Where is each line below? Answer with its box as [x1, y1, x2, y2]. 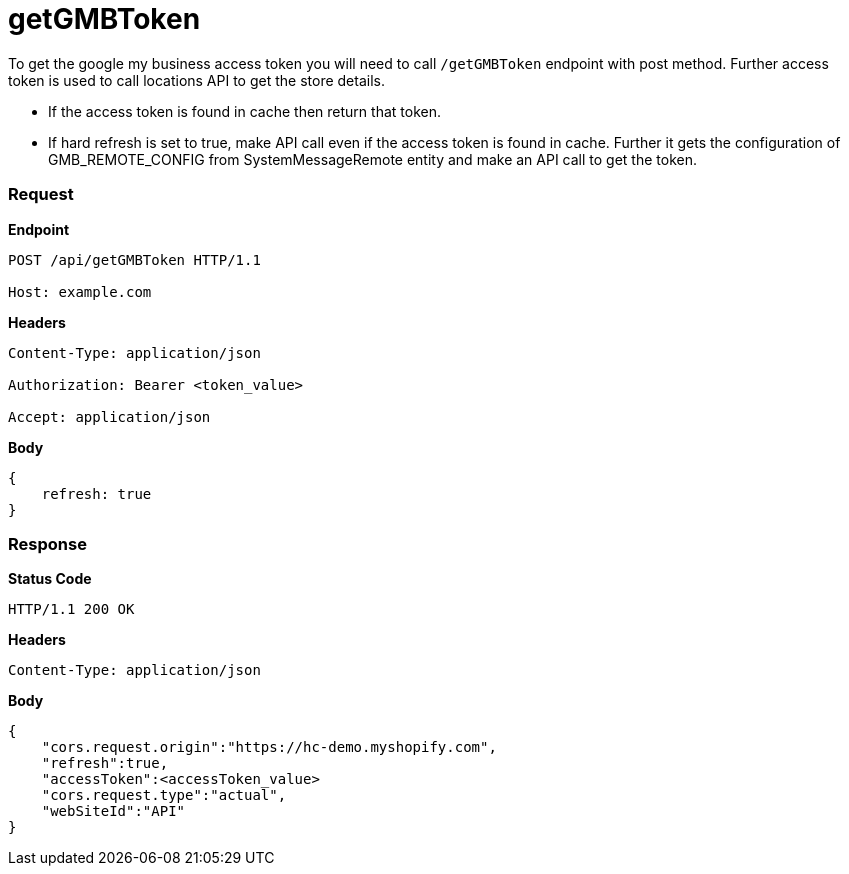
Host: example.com [8, 283, 152, 300]
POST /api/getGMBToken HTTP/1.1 [8, 251, 261, 268]
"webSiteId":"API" [41, 803, 186, 820]
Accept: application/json [8, 408, 211, 425]
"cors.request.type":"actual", [41, 787, 287, 804]
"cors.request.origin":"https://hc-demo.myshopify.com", [41, 739, 497, 756]
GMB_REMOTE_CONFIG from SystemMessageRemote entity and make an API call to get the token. [48, 150, 697, 168]
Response [8, 533, 87, 554]
